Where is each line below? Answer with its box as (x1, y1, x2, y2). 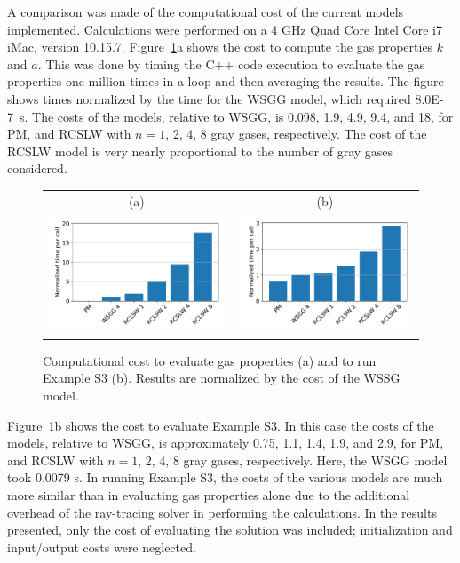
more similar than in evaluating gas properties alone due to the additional (7, 485, 410, 504)
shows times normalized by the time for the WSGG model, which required (7, 89, 411, 107)
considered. (7, 159, 67, 178)
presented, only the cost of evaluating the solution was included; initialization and (7, 520, 453, 539)
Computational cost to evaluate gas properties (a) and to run (43, 351, 377, 369)
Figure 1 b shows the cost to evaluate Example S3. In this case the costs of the (7, 416, 434, 434)
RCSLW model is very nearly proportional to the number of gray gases (7, 141, 393, 160)
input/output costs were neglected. (7, 537, 196, 556)
